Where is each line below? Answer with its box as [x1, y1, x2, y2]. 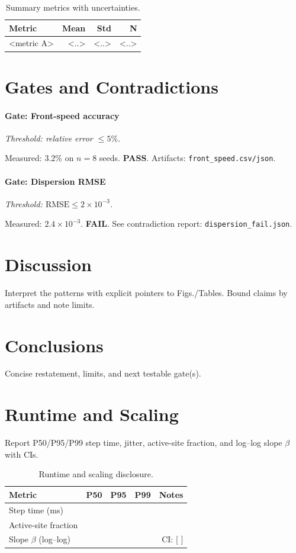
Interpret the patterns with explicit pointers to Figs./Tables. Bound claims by [5, 287, 288, 299]
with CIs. [5, 448, 38, 460]
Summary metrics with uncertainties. [5, 1, 140, 13]
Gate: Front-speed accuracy [5, 109, 120, 121]
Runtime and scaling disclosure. [38, 468, 153, 480]
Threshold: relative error [5, 131, 93, 144]
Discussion [5, 252, 92, 276]
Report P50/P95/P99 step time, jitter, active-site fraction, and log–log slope [5, 436, 282, 449]
